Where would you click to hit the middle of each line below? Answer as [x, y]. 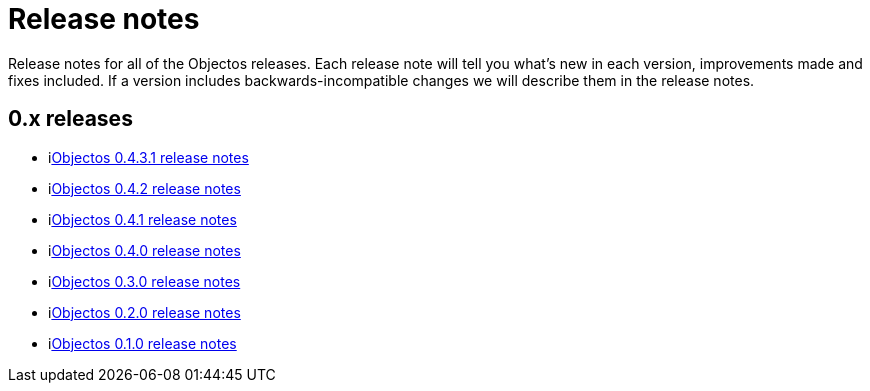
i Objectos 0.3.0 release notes [144, 281]
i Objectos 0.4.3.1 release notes [148, 157]
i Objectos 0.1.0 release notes [142, 343]
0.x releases [70, 119]
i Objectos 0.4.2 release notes [144, 188]
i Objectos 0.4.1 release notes [142, 219]
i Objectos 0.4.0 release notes [144, 250]
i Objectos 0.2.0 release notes [144, 312]
